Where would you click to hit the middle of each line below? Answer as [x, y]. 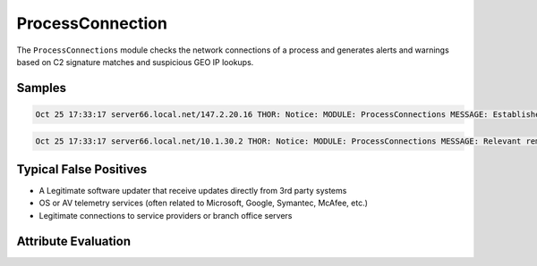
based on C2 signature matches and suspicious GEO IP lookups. [135, 62]
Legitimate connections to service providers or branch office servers [166, 215]
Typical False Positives [82, 169]
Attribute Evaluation [74, 241]
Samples [42, 88]
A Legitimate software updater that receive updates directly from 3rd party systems [193, 191]
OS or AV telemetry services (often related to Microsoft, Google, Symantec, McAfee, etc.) [204, 203]
